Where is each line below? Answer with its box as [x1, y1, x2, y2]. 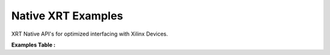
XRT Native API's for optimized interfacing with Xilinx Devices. [11, 30, 168, 37]
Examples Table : [11, 41, 56, 48]
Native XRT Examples [11, 9, 123, 22]
